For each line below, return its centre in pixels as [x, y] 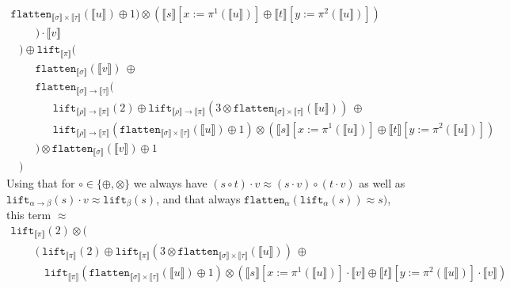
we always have [170, 183]
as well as [382, 183]
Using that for [41, 183]
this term [29, 215]
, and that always [198, 198]
